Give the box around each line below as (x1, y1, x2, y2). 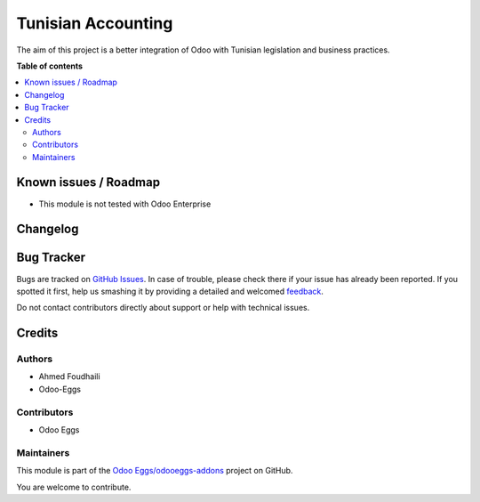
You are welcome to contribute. (16, 482, 132, 492)
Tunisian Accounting (16, 13, 173, 33)
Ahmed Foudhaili (38, 371, 101, 382)
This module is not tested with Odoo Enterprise (38, 198, 212, 209)
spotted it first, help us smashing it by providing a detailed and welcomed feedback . (16, 286, 324, 296)
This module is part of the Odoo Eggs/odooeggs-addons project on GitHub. (16, 466, 293, 476)
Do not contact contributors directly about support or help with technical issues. (16, 303, 310, 313)
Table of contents (16, 61, 84, 71)
